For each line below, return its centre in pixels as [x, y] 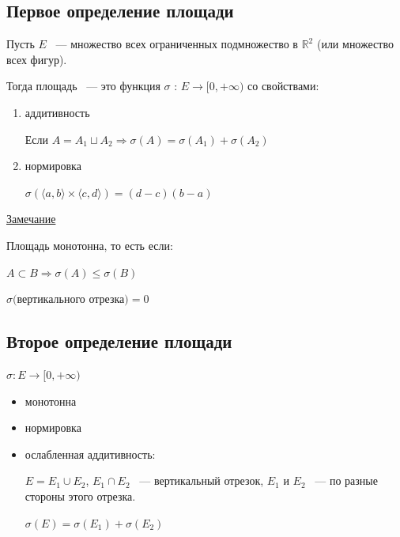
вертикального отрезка [71, 299]
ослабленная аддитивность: [90, 454]
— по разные [346, 480]
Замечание [31, 219]
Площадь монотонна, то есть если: [90, 245]
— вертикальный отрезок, [202, 480]
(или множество [355, 44]
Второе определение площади [119, 341]
